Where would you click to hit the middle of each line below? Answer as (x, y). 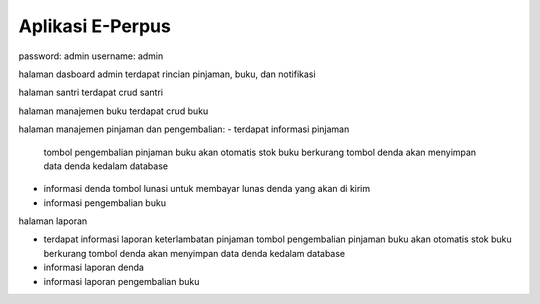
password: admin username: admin (91, 56)
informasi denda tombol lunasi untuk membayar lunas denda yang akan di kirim (207, 189)
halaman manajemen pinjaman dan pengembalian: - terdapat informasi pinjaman (184, 129)
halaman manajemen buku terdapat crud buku (113, 111)
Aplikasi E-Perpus (95, 26)
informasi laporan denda (94, 267)
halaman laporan (53, 221)
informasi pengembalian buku (105, 202)
